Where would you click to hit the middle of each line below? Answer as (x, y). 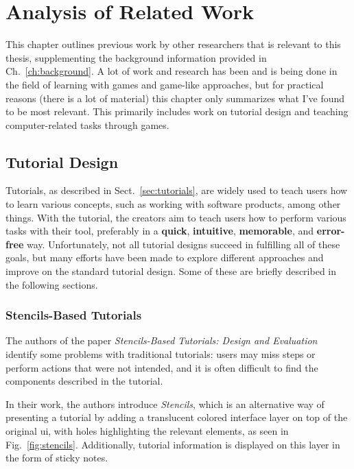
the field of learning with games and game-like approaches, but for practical (165, 84)
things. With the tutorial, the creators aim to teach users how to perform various (176, 217)
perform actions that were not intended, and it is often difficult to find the (162, 367)
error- (331, 231)
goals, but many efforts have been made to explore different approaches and (165, 257)
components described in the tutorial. (84, 381)
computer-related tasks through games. (87, 124)
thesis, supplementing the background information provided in (136, 57)
